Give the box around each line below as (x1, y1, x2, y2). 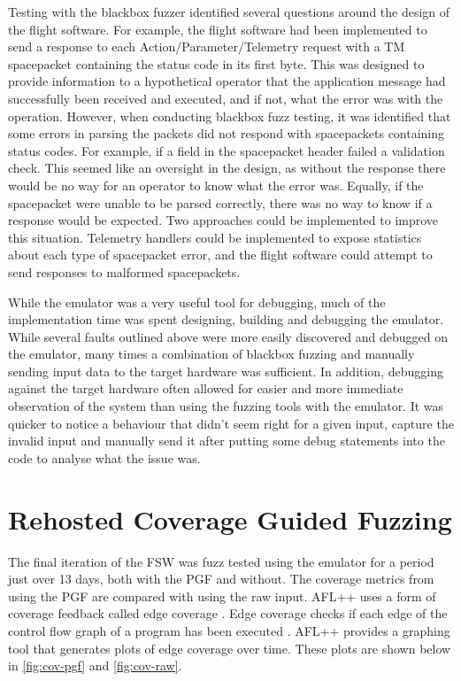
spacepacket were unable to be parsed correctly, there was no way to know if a (8, 193, 433, 212)
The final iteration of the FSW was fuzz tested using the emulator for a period (8, 552, 434, 570)
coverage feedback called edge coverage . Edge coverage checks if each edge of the (8, 604, 448, 623)
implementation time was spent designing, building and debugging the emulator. (8, 310, 444, 329)
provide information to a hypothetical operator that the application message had (8, 72, 446, 90)
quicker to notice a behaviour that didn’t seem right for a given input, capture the (8, 414, 454, 432)
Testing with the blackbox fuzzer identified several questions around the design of (8, 3, 450, 20)
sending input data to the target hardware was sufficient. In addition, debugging (8, 361, 443, 380)
